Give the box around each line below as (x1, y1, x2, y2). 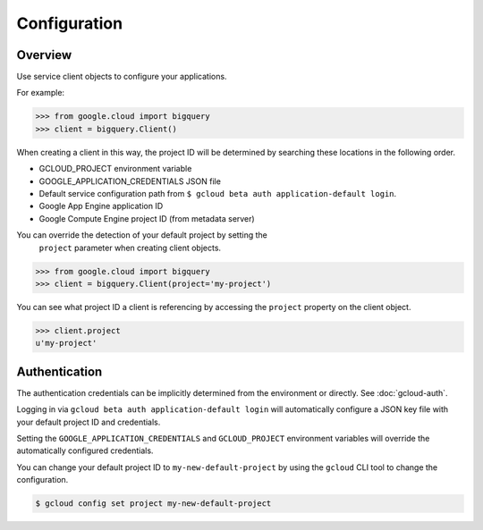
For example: (16, 88, 65, 98)
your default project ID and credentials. (16, 416, 161, 427)
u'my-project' (35, 338, 97, 349)
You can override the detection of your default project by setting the (16, 230, 267, 240)
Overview (16, 47, 72, 63)
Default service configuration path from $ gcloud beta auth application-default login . (38, 188, 397, 198)
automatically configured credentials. (16, 445, 154, 456)
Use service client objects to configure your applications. (16, 72, 227, 82)
